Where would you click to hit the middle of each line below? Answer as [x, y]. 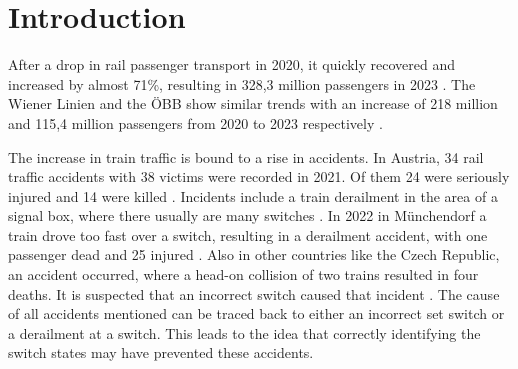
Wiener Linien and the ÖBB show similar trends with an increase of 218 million [253, 103]
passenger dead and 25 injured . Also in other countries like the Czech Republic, [254, 254]
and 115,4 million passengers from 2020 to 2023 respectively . [195, 122]
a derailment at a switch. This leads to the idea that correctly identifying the [244, 332]
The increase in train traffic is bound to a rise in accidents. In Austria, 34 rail [246, 156]
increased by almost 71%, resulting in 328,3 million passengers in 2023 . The [242, 83]
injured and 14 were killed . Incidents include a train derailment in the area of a [253, 195]
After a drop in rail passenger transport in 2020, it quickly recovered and [232, 64]
